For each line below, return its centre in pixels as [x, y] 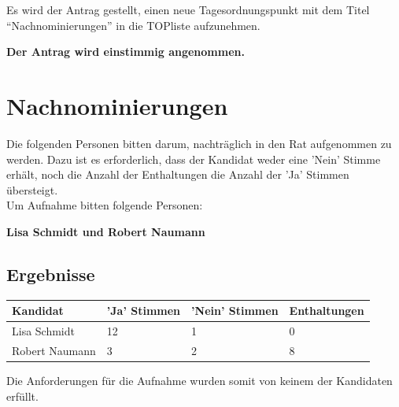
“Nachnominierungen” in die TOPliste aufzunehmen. [133, 25]
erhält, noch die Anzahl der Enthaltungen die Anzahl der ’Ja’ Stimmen [178, 174]
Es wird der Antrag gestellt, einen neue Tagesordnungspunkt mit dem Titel [188, 9]
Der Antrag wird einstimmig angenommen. [126, 52]
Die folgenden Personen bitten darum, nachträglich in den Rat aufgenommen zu [199, 143]
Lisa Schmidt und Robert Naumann [106, 231]
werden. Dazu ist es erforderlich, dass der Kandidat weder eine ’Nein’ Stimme [194, 159]
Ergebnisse [51, 274]
